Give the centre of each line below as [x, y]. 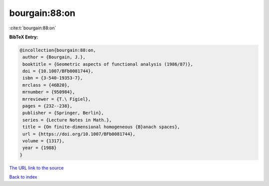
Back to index [23, 177]
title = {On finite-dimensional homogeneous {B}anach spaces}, [101, 127]
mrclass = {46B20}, [46, 85]
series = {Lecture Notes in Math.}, [67, 120]
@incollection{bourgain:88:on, [58, 50]
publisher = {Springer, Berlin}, [63, 113]
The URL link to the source [37, 168]
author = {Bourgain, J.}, [54, 57]
